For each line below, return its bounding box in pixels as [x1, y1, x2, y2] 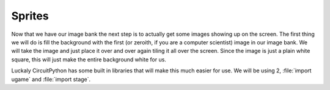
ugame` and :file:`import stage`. [11, 75, 91, 83]
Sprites [11, 9, 49, 22]
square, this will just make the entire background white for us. [11, 55, 166, 63]
